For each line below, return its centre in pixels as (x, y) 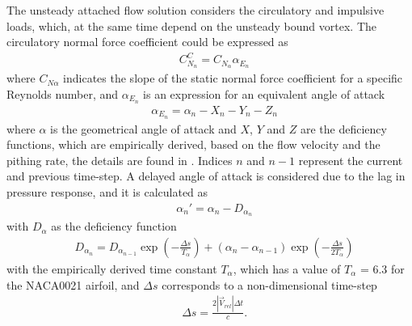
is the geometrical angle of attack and (143, 128)
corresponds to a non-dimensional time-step (269, 284)
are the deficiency (343, 128)
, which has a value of (287, 269)
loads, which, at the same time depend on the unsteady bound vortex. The (191, 25)
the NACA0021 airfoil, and (73, 284)
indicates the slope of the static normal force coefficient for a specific (233, 78)
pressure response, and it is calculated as (107, 191)
